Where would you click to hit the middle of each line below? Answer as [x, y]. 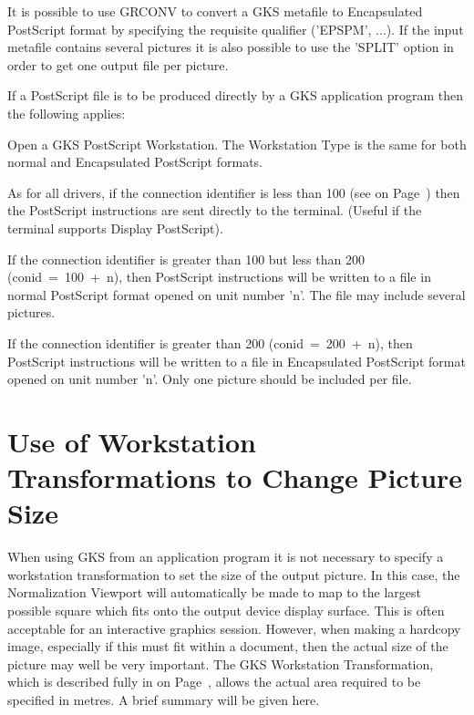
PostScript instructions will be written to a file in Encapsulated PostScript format [237, 361]
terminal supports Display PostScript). [115, 228]
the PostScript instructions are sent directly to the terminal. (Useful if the [215, 210]
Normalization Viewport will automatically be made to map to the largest [215, 592]
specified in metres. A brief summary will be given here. [164, 699]
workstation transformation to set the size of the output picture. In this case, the [234, 574]
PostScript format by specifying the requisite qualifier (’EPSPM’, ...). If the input [236, 29]
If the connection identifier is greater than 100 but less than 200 [186, 259]
